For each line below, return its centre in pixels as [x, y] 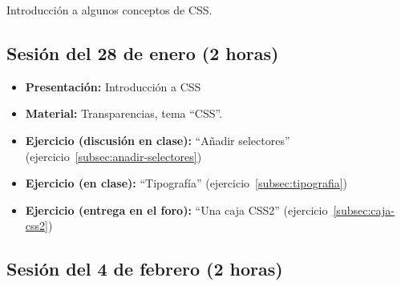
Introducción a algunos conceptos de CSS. [109, 10]
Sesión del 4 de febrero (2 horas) [145, 269]
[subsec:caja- [364, 209]
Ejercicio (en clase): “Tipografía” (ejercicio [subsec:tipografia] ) [186, 183]
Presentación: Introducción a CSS [113, 86]
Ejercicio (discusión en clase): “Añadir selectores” [158, 140]
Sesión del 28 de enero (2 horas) [143, 52]
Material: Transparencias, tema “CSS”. [124, 113]
